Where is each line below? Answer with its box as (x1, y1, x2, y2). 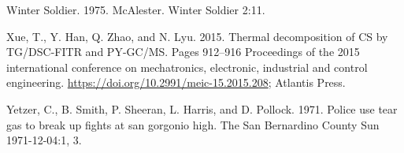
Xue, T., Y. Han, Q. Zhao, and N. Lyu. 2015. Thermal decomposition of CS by (6, 28, 388, 44)
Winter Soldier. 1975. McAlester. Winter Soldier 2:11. (6, 2, 265, 17)
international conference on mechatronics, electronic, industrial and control (6, 58, 368, 75)
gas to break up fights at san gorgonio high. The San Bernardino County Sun (6, 116, 380, 132)
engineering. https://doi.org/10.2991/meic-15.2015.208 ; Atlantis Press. (6, 74, 346, 91)
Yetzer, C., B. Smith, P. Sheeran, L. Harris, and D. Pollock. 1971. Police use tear (6, 100, 398, 117)
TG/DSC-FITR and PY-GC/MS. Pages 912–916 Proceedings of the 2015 (6, 43, 360, 60)
